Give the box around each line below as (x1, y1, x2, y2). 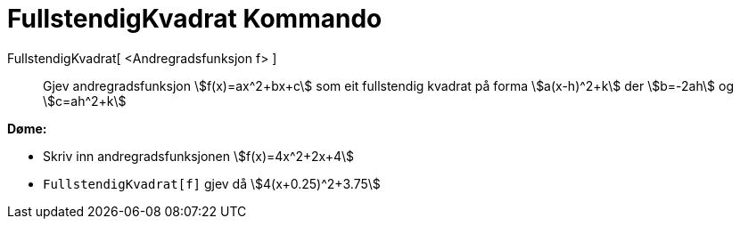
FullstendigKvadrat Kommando (7, 4, 382, 34)
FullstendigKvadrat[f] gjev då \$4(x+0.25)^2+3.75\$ (43, 175, 381, 191)
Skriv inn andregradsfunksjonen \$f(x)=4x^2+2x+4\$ (43, 148, 355, 164)
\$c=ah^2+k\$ (43, 93, 127, 109)
